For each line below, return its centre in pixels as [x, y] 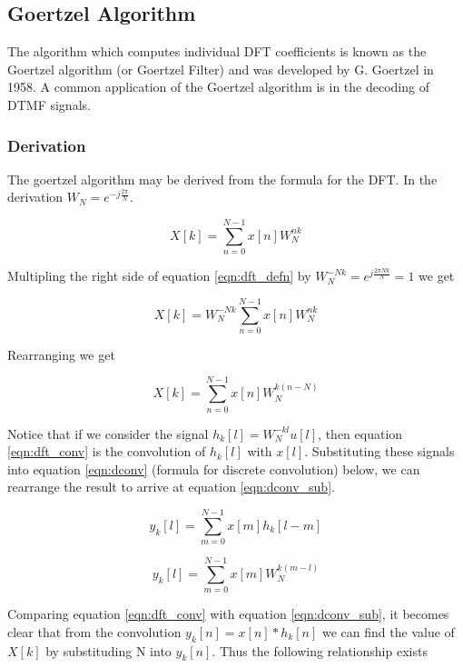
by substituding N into [108, 650]
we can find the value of [389, 631]
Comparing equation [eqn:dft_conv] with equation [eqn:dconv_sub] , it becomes [228, 614]
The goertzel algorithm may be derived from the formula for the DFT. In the [222, 179]
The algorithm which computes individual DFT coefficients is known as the [217, 51]
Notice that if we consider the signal [108, 433]
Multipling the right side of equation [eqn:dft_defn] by [159, 276]
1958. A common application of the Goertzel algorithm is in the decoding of [218, 87]
